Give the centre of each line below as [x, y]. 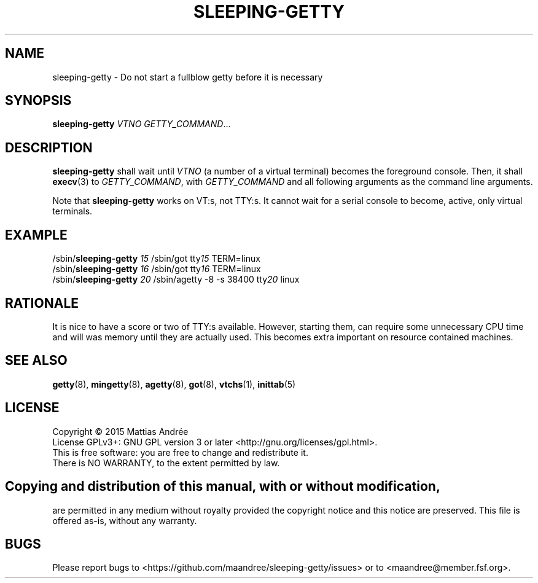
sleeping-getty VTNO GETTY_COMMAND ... [142, 124]
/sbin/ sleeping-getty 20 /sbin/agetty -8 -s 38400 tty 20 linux [176, 280]
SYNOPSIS [38, 101]
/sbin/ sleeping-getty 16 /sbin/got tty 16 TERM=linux [157, 269]
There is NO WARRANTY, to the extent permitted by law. [166, 463]
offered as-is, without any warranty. [125, 520]
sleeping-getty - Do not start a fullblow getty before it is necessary [188, 77]
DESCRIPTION [49, 147]
